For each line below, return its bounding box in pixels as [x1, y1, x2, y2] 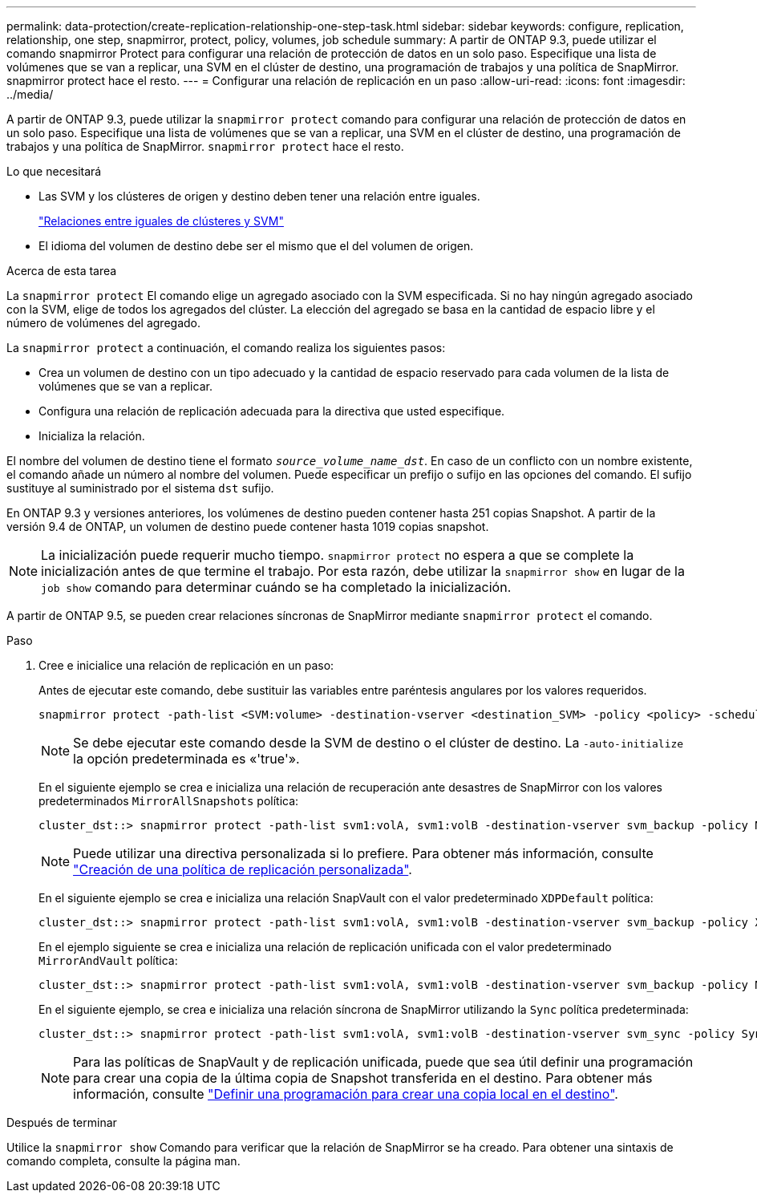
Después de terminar [6, 1116, 117, 1129]
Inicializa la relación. [38, 429, 145, 443]
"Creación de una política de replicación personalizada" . [73, 861, 412, 877]
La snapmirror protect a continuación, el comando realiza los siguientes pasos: [6, 341, 446, 354]
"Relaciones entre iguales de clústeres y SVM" [38, 214, 284, 228]
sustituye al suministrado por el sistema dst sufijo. [6, 481, 274, 495]
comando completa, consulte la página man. [6, 1154, 241, 1168]
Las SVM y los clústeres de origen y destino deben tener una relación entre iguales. [38, 189, 480, 203]
